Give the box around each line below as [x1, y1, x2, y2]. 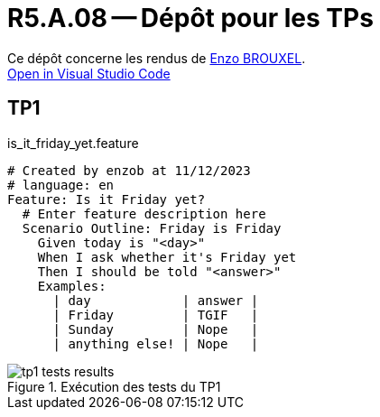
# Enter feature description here [22, 206, 266, 221]
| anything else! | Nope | [52, 336, 259, 351]
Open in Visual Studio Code [7, 65, 171, 81]
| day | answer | [52, 292, 259, 308]
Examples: [37, 278, 107, 293]
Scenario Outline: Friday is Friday [22, 220, 282, 236]
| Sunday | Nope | [52, 321, 259, 337]
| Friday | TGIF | [52, 307, 259, 322]
